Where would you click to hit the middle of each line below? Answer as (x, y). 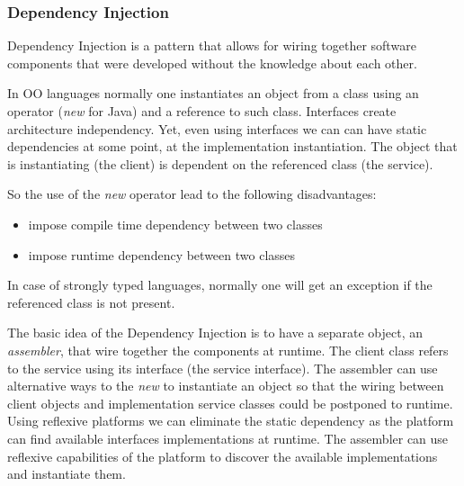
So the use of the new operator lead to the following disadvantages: (192, 194)
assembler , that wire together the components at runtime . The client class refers (228, 350)
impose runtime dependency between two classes (162, 254)
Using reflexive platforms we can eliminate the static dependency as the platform (231, 421)
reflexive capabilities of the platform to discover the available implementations (223, 456)
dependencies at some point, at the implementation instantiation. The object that (232, 146)
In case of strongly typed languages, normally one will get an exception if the (220, 285)
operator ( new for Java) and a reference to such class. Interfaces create (202, 111)
